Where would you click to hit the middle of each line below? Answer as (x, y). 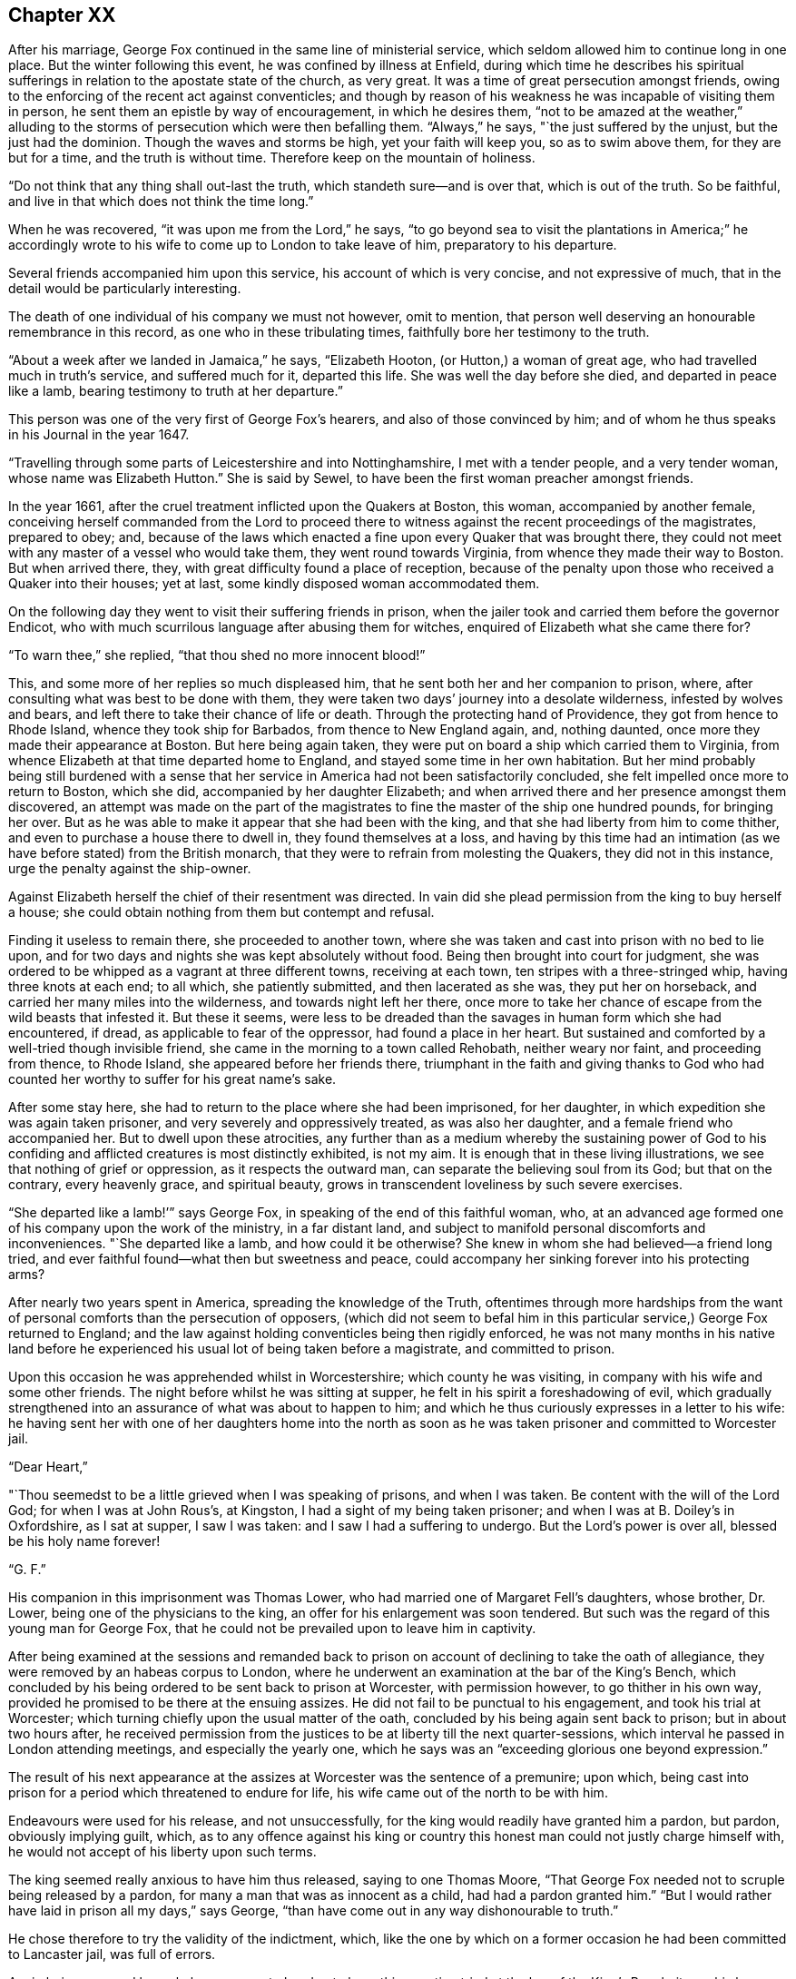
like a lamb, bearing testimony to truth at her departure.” (176, 391)
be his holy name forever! (84, 1541)
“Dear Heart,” (48, 1467)
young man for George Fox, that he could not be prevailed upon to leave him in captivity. (272, 1629)
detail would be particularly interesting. (125, 289)
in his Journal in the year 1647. (99, 435)
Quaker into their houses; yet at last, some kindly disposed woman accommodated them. (274, 584)
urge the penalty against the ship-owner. (130, 869)
